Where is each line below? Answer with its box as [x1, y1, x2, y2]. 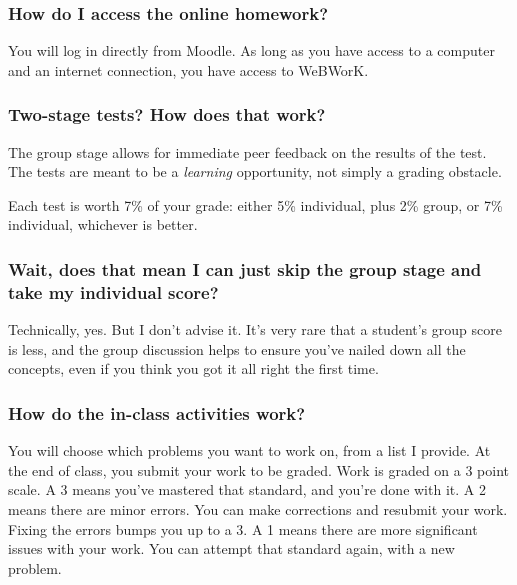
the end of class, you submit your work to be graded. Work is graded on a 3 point [8, 459, 510, 480]
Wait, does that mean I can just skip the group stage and [8, 256, 482, 281]
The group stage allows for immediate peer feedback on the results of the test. [8, 141, 487, 162]
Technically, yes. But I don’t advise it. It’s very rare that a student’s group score [8, 319, 502, 340]
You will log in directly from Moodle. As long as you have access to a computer [8, 40, 495, 61]
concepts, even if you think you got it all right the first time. [8, 358, 379, 379]
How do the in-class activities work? [8, 400, 306, 425]
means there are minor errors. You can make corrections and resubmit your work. [8, 498, 508, 519]
